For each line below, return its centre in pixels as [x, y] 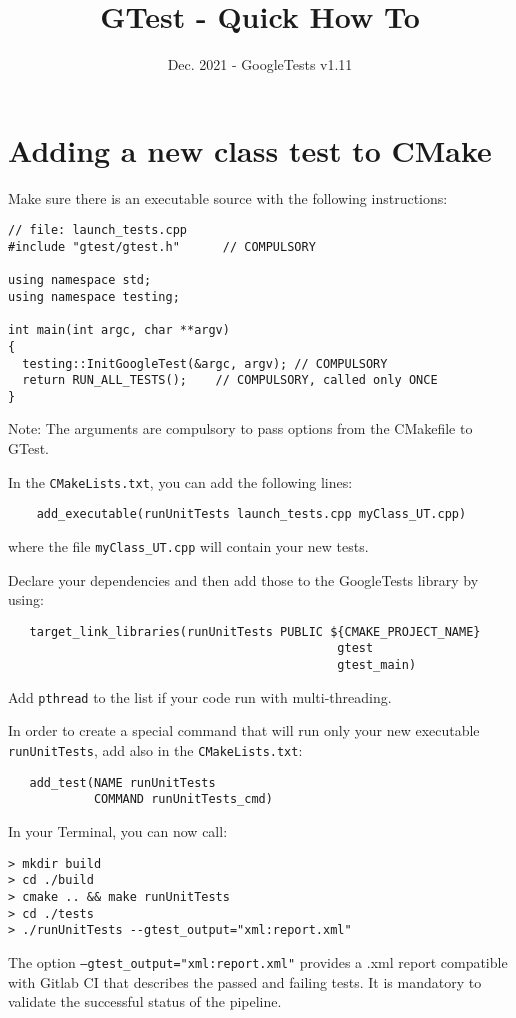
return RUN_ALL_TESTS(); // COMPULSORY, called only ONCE [230, 380]
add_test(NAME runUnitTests [122, 782]
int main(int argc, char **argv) [119, 330]
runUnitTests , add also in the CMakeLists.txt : [155, 750]
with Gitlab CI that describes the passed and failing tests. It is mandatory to [245, 981]
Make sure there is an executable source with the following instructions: [228, 197]
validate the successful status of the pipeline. [145, 1001]
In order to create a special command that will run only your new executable [244, 730]
